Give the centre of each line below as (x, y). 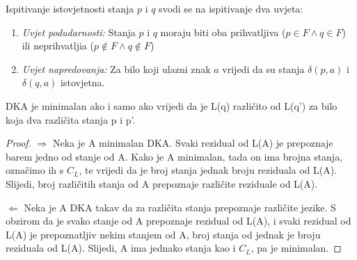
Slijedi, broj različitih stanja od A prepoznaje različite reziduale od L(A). (162, 183)
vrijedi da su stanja (263, 68)
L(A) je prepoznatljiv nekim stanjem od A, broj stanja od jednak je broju (163, 234)
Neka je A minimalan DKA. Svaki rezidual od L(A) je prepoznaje (193, 143)
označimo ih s (35, 170)
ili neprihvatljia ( (58, 46)
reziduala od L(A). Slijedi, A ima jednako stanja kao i (121, 248)
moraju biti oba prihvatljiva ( (223, 32)
